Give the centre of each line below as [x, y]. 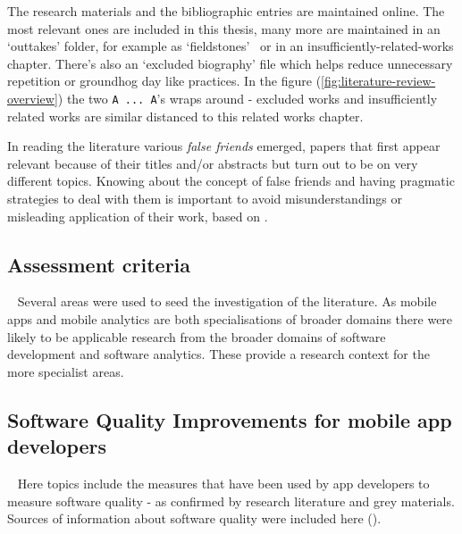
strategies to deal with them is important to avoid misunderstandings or [205, 198]
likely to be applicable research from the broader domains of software [197, 336]
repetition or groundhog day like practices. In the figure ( [164, 81]
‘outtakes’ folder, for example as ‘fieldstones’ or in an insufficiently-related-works [231, 46]
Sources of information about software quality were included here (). [194, 518]
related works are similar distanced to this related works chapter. [185, 116]
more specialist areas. [66, 371]
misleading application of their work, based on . [138, 216]
